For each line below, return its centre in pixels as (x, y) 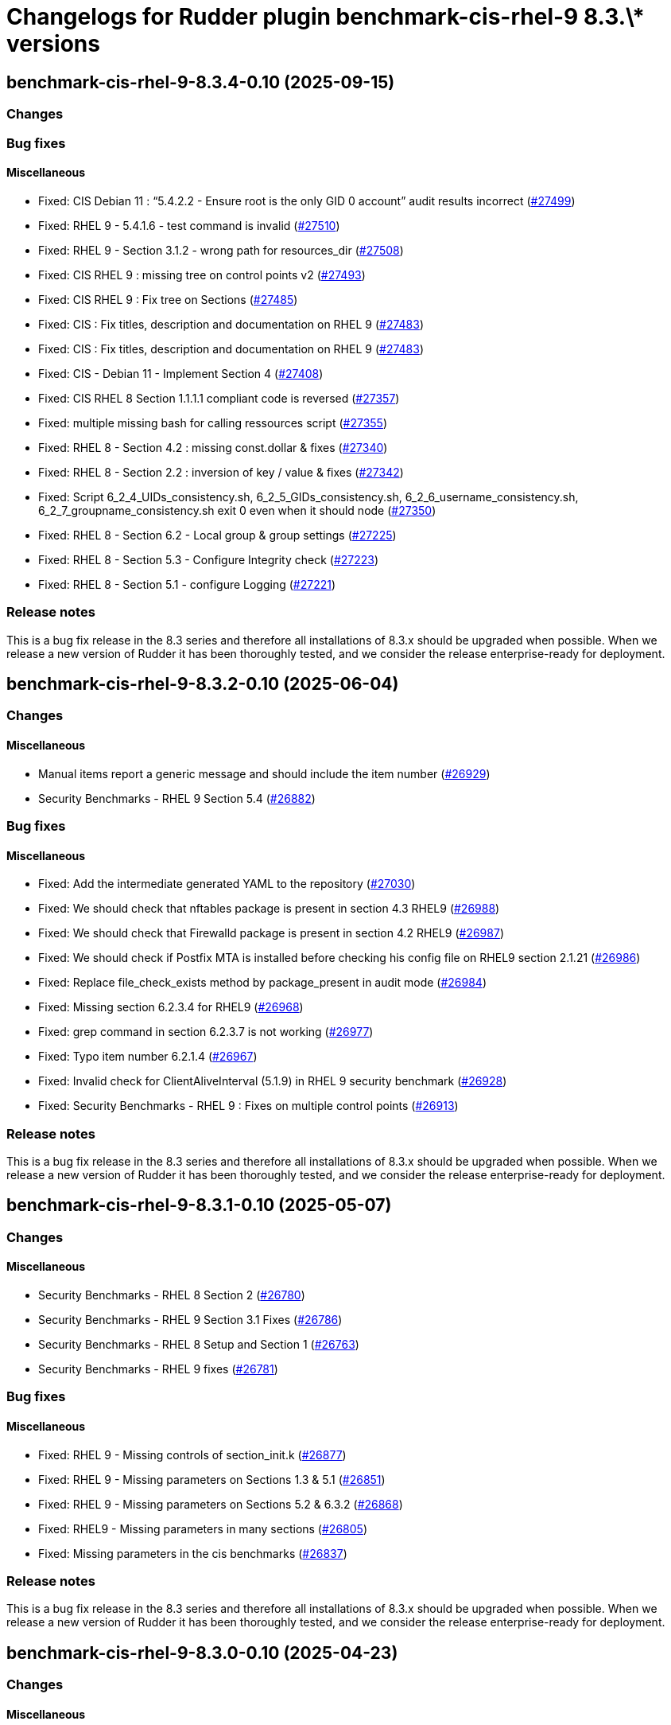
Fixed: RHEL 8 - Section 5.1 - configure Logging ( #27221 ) (187, 584)
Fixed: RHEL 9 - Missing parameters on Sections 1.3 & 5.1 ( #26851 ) (212, 1479)
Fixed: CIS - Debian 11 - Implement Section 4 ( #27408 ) (181, 373)
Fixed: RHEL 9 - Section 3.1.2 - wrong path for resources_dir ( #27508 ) (221, 250)
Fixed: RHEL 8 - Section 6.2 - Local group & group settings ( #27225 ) (217, 535)
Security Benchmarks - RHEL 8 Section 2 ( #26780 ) (172, 1295)
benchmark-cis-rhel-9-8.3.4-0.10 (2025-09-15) (201, 82)
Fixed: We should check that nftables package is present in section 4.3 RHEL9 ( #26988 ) (269, 909)
